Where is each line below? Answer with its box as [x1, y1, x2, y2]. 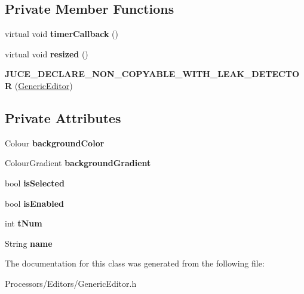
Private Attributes [5, 108, 121, 127]
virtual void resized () [5, 47, 88, 60]
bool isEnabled [5, 197, 65, 209]
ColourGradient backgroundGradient [5, 157, 151, 169]
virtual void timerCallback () [5, 27, 118, 40]
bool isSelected [5, 176, 65, 189]
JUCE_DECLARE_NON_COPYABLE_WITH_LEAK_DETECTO [5, 68, 299, 80]
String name [5, 237, 53, 249]
